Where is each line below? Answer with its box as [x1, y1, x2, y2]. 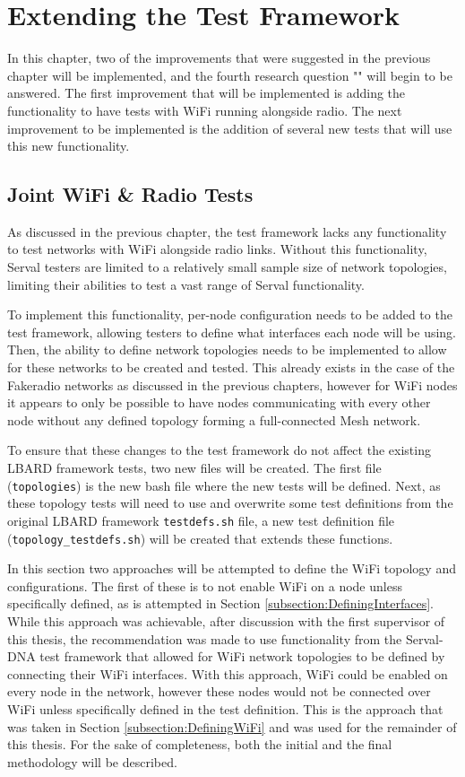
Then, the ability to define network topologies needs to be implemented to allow [7, 340, 447, 359]
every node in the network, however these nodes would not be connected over [7, 682, 431, 701]
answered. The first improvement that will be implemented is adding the [7, 83, 406, 102]
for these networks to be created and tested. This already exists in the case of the [7, 358, 455, 377]
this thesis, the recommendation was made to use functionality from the [7, 629, 402, 648]
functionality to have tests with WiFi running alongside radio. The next [7, 100, 402, 119]
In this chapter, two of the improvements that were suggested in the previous [7, 48, 431, 67]
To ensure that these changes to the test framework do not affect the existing [7, 441, 431, 459]
